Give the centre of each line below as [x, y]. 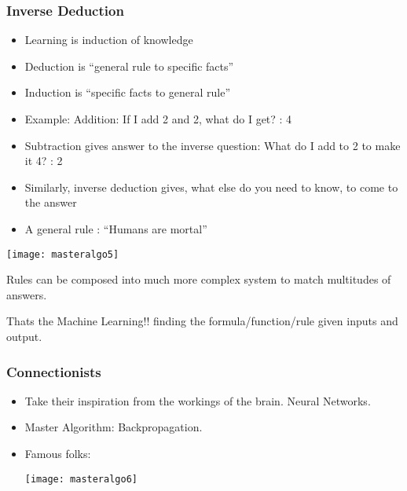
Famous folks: [58, 453]
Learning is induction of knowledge [109, 40]
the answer [51, 202]
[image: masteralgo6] [81, 479]
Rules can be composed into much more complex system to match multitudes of [199, 279]
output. [24, 336]
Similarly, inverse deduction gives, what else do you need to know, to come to [211, 187]
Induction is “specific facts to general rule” [128, 92]
